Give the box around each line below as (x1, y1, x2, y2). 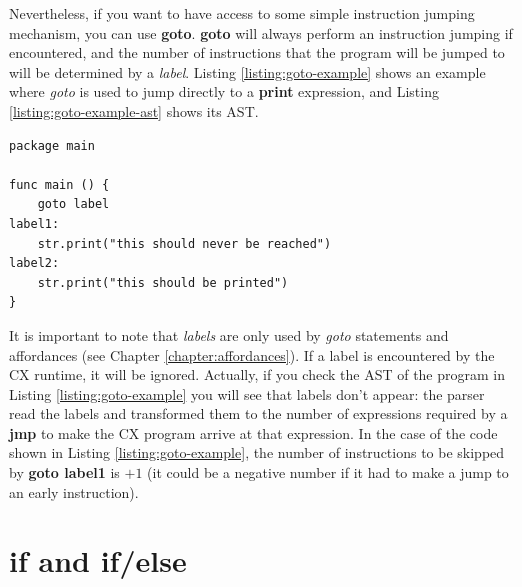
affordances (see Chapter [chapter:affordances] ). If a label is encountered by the (9, 344, 495, 365)
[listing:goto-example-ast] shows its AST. (9, 100, 259, 121)
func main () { (9, 177, 110, 192)
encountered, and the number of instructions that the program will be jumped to (9, 42, 505, 63)
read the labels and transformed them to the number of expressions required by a (9, 403, 508, 424)
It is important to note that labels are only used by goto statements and (9, 324, 449, 345)
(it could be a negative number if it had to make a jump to (147, 462, 509, 483)
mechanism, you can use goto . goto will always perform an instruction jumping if (9, 22, 513, 43)
